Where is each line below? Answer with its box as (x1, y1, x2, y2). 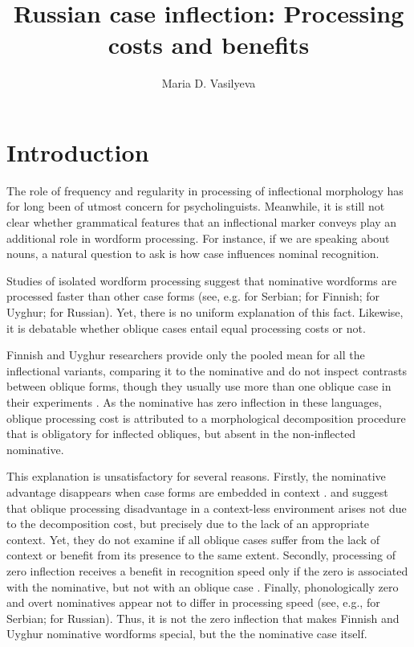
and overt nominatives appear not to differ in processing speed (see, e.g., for (6, 594, 380, 611)
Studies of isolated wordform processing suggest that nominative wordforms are (6, 272, 397, 289)
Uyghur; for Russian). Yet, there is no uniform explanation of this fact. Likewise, (6, 304, 404, 320)
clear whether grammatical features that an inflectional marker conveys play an (6, 214, 397, 231)
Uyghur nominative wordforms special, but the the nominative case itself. (6, 625, 367, 642)
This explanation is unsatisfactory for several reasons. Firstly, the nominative (6, 468, 386, 485)
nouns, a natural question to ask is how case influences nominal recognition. (6, 245, 379, 262)
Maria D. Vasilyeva (161, 75, 256, 92)
